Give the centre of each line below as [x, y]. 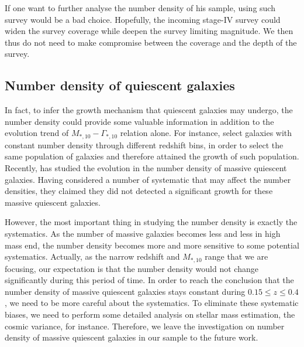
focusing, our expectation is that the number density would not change [132, 268]
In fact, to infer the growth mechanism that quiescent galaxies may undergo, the [149, 110]
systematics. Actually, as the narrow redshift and [92, 256]
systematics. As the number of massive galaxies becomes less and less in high [143, 233]
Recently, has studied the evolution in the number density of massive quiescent [146, 168]
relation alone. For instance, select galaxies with [206, 133]
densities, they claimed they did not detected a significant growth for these [139, 191]
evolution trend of [37, 133]
